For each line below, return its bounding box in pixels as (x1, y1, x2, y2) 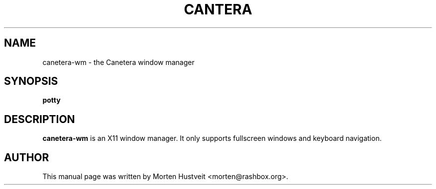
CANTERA (184, 1, 252, 18)
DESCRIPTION (4, 113, 75, 126)
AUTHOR (4, 151, 49, 164)
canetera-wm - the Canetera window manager (42, 58, 195, 66)
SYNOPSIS (4, 75, 58, 88)
